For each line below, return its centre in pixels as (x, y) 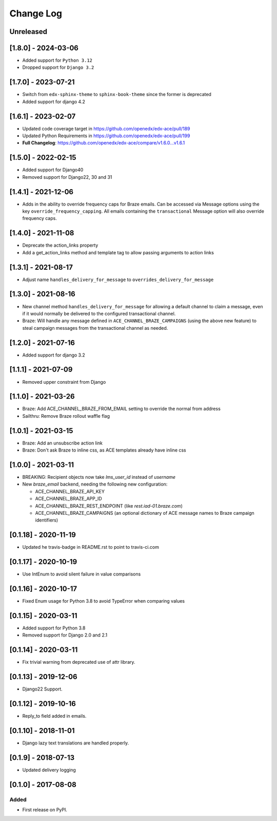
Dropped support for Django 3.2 (58, 67)
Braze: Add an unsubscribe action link (62, 443)
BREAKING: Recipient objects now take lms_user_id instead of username (99, 477)
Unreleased (28, 32)
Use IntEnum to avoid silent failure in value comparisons (82, 574)
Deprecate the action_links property (60, 245)
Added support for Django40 (53, 170)
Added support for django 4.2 (54, 101)
